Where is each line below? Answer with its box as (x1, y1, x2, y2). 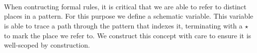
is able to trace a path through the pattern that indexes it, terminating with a (4, 20, 243, 30)
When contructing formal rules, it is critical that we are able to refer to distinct (4, 1, 247, 11)
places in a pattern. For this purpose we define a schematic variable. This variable (4, 11, 254, 21)
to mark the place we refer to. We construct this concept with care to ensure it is (4, 30, 252, 40)
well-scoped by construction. (4, 40, 90, 50)
